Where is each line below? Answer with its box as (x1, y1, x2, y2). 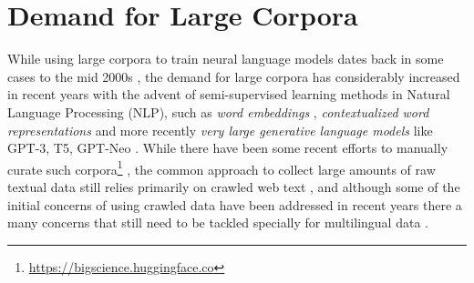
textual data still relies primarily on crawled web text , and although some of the (7, 177, 460, 196)
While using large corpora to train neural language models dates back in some (7, 49, 444, 68)
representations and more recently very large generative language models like (7, 120, 433, 139)
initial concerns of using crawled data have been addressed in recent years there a (7, 195, 462, 214)
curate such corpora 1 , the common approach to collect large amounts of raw (7, 157, 436, 178)
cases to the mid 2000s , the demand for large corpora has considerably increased (7, 66, 460, 86)
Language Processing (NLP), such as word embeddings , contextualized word (7, 102, 429, 121)
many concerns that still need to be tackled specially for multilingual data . (7, 213, 428, 232)
